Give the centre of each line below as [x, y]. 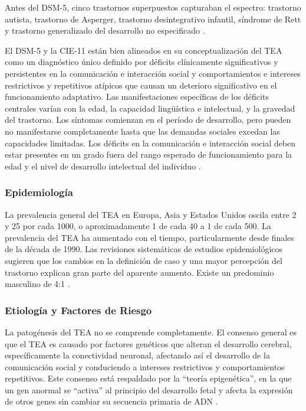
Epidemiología [39, 192]
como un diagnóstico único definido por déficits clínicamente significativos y [142, 62]
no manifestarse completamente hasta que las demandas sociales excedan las [142, 131]
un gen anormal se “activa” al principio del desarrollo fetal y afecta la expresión [149, 389]
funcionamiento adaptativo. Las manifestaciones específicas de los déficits [137, 97]
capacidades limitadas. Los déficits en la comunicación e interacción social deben [150, 143]
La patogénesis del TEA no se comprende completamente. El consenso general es [151, 332]
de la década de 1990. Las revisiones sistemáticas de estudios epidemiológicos [144, 249]
